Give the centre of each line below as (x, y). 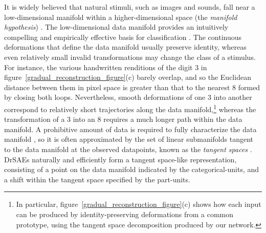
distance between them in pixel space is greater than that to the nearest (117, 87)
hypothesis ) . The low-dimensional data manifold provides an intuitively (116, 27)
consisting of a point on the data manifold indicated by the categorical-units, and (132, 169)
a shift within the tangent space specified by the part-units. (97, 179)
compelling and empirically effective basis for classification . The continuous (123, 37)
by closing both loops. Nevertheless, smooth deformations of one (105, 97)
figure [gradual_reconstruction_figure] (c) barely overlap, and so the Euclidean (128, 77)
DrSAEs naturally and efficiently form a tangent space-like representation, (120, 159)
